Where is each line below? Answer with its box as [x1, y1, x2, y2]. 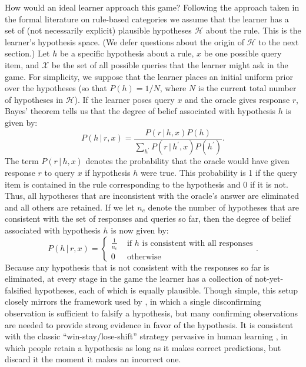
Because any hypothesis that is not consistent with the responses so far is [5, 261, 270, 273]
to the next [258, 35, 299, 48]
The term [5, 155, 39, 167]
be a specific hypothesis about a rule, [59, 47, 194, 59]
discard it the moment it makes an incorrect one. [5, 353, 181, 365]
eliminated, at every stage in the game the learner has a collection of [5, 272, 252, 285]
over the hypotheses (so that [5, 82, 107, 94]
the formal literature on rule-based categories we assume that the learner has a [5, 12, 289, 25]
